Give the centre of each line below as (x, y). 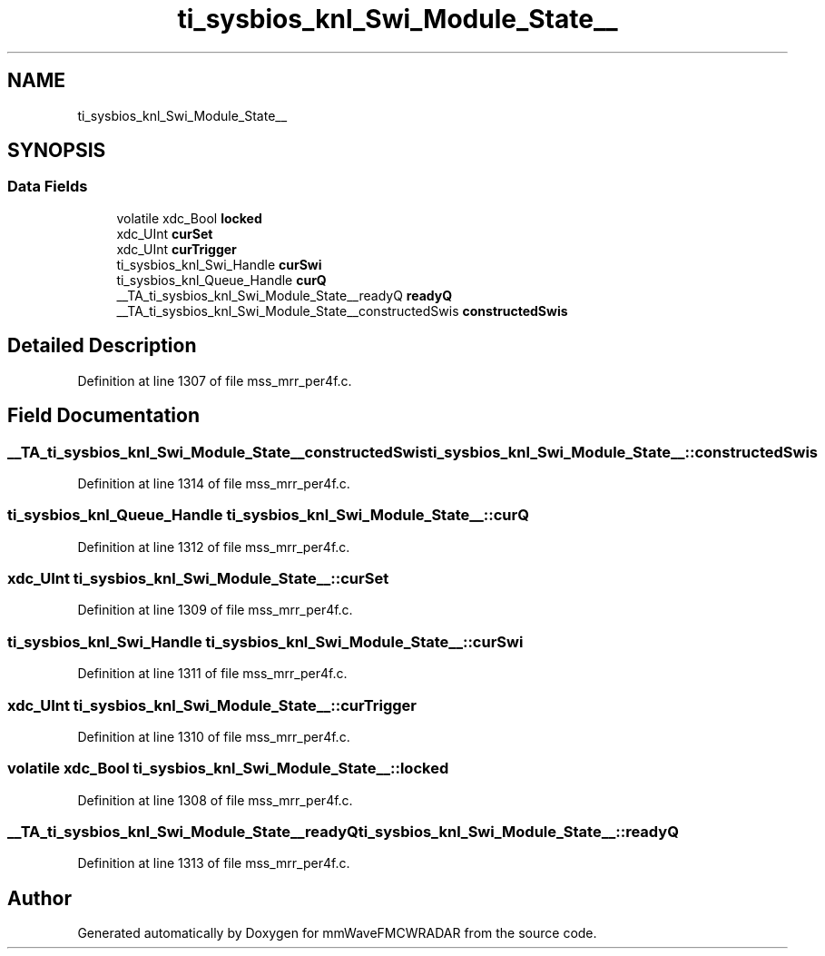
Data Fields (48, 187)
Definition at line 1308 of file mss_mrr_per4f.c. (215, 800)
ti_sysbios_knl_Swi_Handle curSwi (219, 264)
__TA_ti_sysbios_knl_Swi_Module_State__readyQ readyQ (285, 295)
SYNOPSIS (57, 151)
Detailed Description (102, 346)
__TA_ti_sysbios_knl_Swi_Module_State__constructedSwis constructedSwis (342, 310)
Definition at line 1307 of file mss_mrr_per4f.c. (215, 380)
